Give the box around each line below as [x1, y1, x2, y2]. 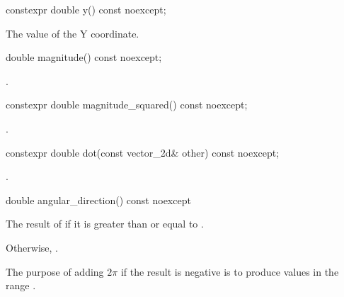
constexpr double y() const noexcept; [6, 2, 166, 16]
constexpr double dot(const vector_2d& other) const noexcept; [6, 145, 280, 159]
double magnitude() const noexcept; [6, 50, 162, 65]
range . [6, 278, 36, 293]
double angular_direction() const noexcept [6, 192, 191, 207]
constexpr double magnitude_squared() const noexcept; [6, 97, 248, 112]
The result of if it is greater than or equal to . [6, 216, 204, 231]
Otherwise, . [6, 240, 59, 254]
